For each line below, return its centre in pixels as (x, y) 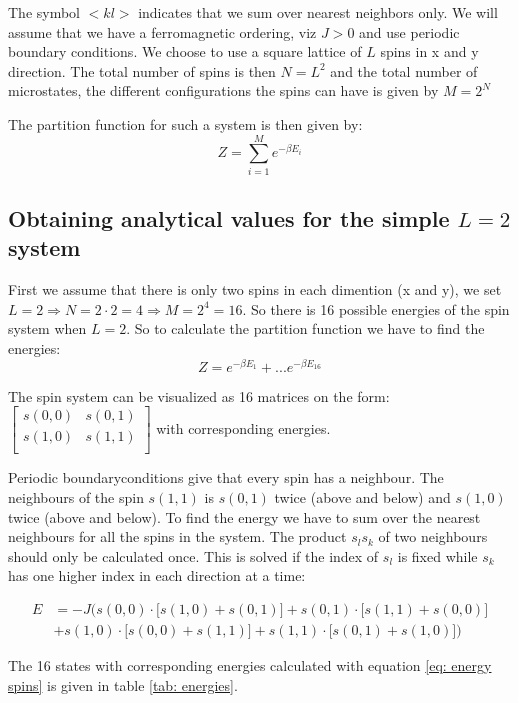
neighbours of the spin (76, 497)
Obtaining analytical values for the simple (229, 218)
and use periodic (409, 31)
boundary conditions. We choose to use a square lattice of (185, 51)
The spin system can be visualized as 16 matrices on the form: (199, 395)
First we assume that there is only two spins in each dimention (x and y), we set (255, 289)
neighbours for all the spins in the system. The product (177, 536)
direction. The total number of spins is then (142, 70)
